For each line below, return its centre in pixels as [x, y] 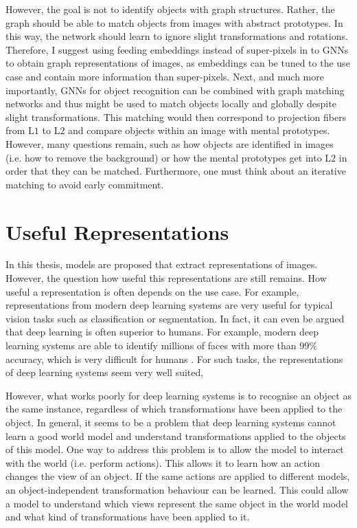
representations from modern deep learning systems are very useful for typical [169, 305]
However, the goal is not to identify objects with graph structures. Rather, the [170, 9]
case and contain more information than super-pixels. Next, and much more [165, 76]
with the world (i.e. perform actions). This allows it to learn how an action [163, 462]
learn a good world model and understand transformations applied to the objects [176, 436]
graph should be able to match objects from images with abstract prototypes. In [174, 22]
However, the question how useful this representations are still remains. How [166, 278]
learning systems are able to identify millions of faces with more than [151, 345]
